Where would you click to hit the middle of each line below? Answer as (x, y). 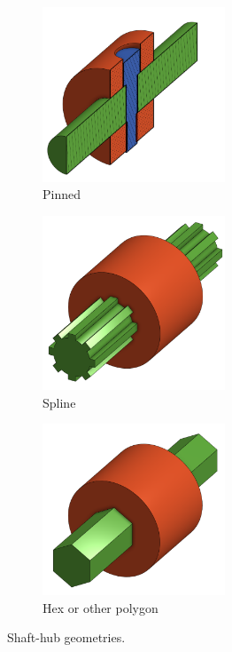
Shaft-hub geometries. (66, 637)
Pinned (62, 194)
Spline (59, 402)
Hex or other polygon (101, 607)
